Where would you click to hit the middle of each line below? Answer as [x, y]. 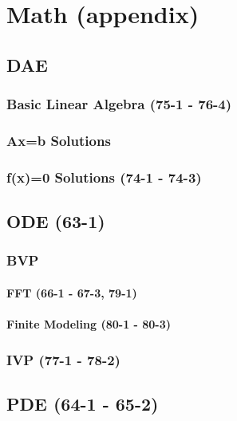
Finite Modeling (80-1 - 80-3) [89, 324]
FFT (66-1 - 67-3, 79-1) [72, 292]
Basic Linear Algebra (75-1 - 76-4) [119, 104]
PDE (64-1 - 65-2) [83, 403]
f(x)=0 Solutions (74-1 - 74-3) [104, 177]
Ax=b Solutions [59, 140]
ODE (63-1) [56, 221]
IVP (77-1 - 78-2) [63, 359]
